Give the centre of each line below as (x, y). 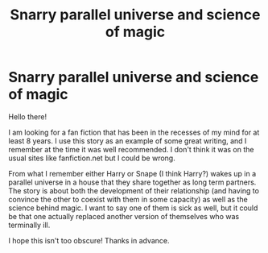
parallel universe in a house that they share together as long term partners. (132, 182)
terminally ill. (29, 225)
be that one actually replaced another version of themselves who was (124, 216)
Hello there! (27, 116)
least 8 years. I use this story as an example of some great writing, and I (128, 141)
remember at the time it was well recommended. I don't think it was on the (131, 149)
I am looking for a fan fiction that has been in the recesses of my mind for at (134, 132)
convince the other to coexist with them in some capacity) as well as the (128, 199)
